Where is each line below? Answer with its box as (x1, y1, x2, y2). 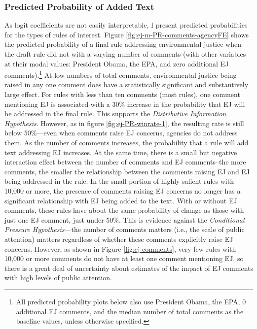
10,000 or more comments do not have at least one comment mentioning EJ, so (4, 253, 244, 263)
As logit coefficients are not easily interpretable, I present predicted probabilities (4, 20, 248, 30)
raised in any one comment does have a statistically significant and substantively (4, 79, 249, 90)
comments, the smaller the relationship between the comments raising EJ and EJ (4, 166, 250, 176)
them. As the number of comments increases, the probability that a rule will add (4, 137, 249, 147)
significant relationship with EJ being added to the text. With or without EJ (4, 195, 237, 205)
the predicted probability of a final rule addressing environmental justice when (4, 39, 241, 49)
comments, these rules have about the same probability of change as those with (4, 205, 244, 215)
